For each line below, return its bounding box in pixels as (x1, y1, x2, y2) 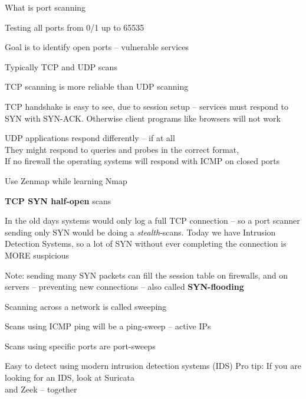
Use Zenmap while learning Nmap (5, 174, 127, 187)
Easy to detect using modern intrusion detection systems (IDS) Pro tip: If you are (5, 359, 301, 372)
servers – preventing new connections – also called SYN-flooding (5, 280, 244, 293)
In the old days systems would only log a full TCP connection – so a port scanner (5, 214, 300, 227)
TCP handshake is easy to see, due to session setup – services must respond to (5, 100, 288, 112)
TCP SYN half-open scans (5, 194, 111, 207)
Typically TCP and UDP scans (5, 60, 117, 73)
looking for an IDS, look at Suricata (5, 371, 135, 384)
